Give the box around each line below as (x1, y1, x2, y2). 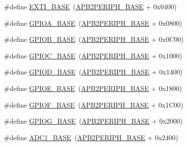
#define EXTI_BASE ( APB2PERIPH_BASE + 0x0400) (4, 1, 177, 11)
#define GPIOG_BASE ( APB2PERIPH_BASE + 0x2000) (4, 116, 183, 126)
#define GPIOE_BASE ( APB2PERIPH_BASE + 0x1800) (4, 83, 182, 93)
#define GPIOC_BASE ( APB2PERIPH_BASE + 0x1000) (4, 50, 183, 60)
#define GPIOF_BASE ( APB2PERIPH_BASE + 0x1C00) (4, 99, 184, 109)
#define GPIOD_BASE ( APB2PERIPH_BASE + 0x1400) (4, 67, 183, 77)
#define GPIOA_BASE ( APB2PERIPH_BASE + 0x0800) (4, 18, 183, 28)
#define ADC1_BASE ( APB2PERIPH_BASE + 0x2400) (4, 132, 178, 142)
